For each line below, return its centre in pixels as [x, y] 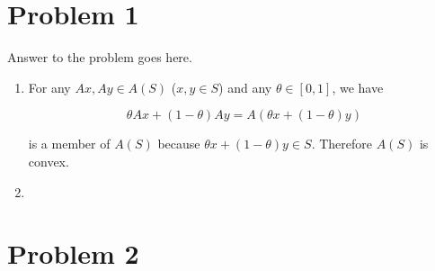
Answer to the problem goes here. [100, 57]
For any [49, 87]
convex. [49, 161]
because [179, 144]
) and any [245, 87]
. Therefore [342, 144]
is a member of [69, 144]
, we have [358, 87]
